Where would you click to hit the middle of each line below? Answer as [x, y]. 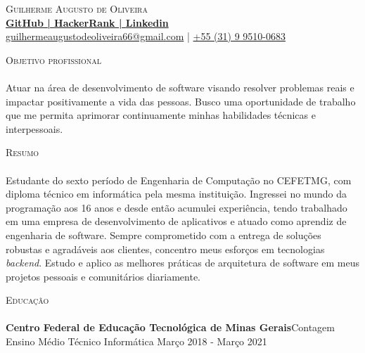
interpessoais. [34, 128]
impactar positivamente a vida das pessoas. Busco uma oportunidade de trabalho [181, 101]
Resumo [23, 152]
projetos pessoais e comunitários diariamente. [103, 276]
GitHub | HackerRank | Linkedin [87, 22]
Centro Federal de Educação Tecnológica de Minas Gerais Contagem [170, 327]
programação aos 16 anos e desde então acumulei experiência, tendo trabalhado [177, 207]
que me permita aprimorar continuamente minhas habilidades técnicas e [161, 115]
